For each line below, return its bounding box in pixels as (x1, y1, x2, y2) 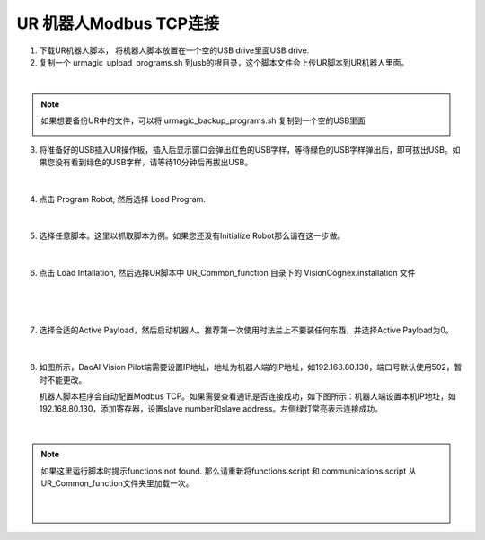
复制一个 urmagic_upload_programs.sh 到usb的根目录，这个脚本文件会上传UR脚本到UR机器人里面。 (39, 57, 410, 67)
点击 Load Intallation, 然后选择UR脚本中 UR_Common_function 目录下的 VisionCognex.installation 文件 (39, 268, 416, 279)
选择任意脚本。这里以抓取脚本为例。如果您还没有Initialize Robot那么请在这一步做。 (39, 230, 346, 242)
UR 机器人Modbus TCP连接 (16, 13, 220, 33)
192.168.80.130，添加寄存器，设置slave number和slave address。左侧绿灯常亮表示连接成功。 (39, 403, 384, 414)
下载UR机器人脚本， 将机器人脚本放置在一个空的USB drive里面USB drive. (39, 45, 310, 56)
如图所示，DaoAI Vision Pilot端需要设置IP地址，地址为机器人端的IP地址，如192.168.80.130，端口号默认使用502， (39, 362, 454, 373)
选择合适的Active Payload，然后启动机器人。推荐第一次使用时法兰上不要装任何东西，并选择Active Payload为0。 (39, 324, 454, 336)
